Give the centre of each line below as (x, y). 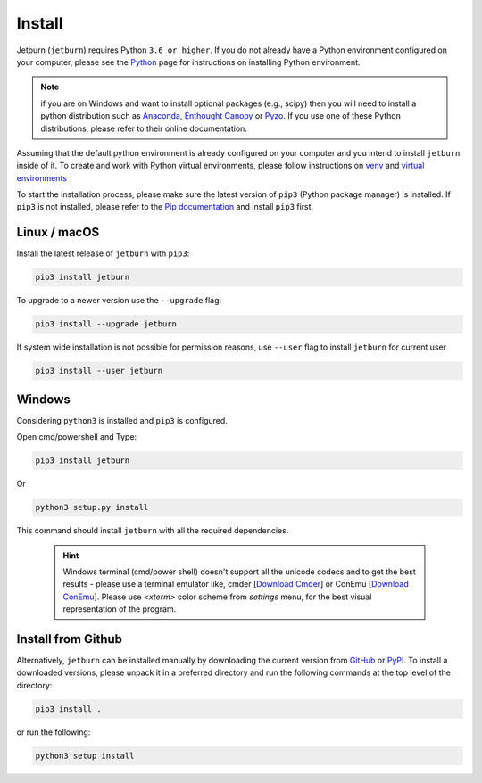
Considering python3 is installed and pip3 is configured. (122, 420)
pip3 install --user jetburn (99, 371)
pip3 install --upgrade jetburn (106, 324)
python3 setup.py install (92, 507)
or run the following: (54, 732)
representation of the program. (120, 609)
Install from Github (70, 639)
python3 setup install (85, 755)
